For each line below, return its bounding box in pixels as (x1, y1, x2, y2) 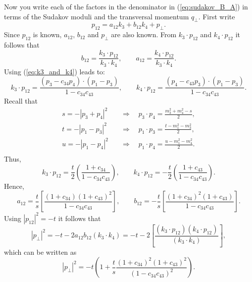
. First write (198, 11, 235, 21)
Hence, (4, 180, 24, 191)
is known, (33, 29, 62, 40)
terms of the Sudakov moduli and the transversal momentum (4, 11, 189, 21)
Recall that (4, 95, 38, 106)
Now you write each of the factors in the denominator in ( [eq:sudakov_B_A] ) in (4, 1, 248, 11)
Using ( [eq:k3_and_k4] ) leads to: (4, 66, 105, 76)
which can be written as (4, 246, 77, 257)
